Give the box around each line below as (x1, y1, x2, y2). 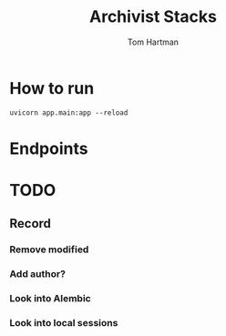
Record (9, 216, 52, 231)
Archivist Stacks (89, 6, 217, 27)
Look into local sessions (9, 317, 118, 330)
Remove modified (9, 243, 89, 256)
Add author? (9, 268, 67, 280)
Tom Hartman (127, 36, 180, 47)
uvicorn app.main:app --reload (9, 107, 128, 117)
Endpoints (9, 138, 88, 158)
